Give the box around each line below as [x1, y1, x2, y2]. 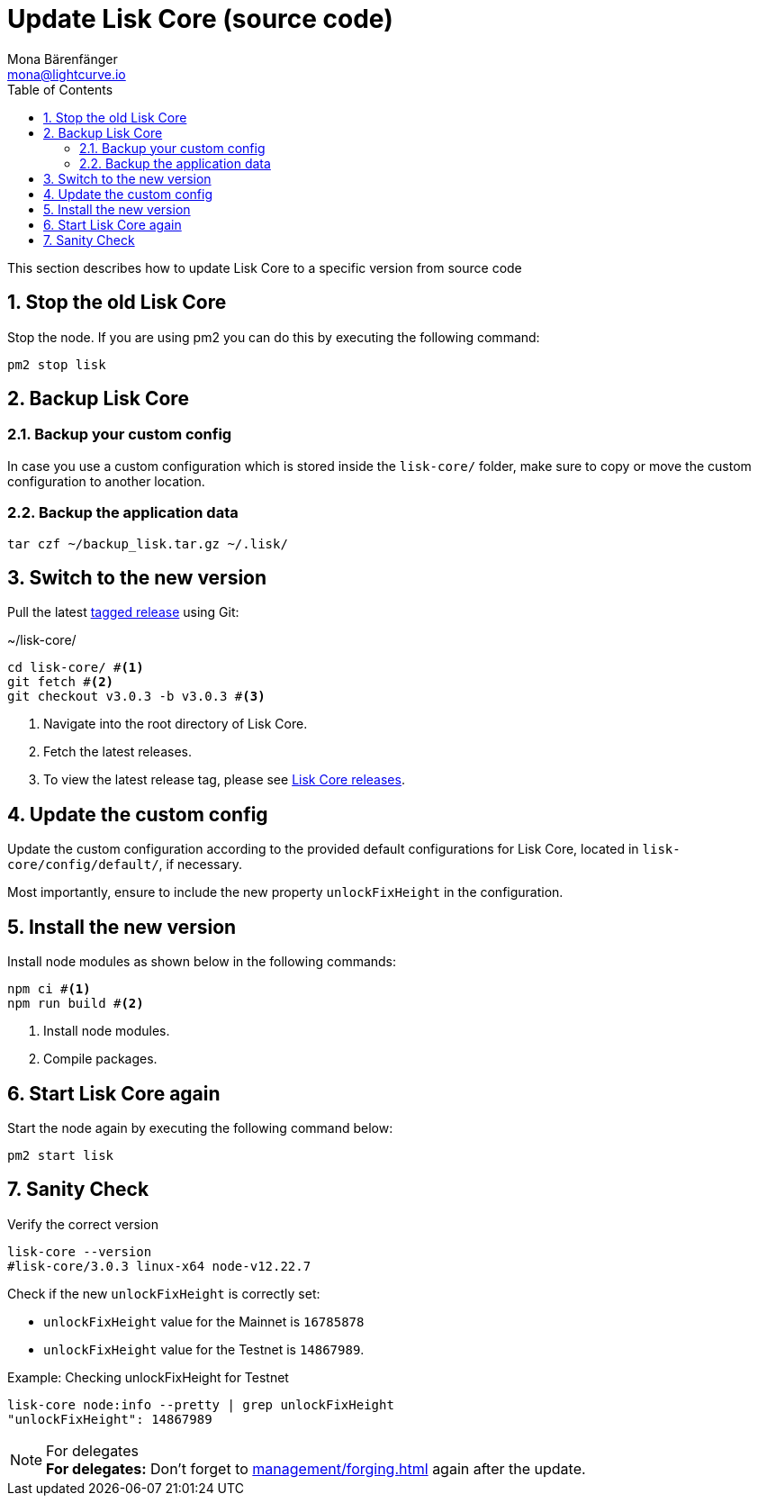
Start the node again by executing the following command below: [7, 1119, 393, 1136]
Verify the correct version [7, 1216, 158, 1232]
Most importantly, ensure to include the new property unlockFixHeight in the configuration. [7, 884, 564, 901]
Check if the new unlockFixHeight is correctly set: [7, 1285, 320, 1301]
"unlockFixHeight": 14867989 [7, 1411, 212, 1426]
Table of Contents [7, 81, 113, 97]
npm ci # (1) [7, 982, 91, 997]
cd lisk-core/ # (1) [7, 660, 144, 675]
